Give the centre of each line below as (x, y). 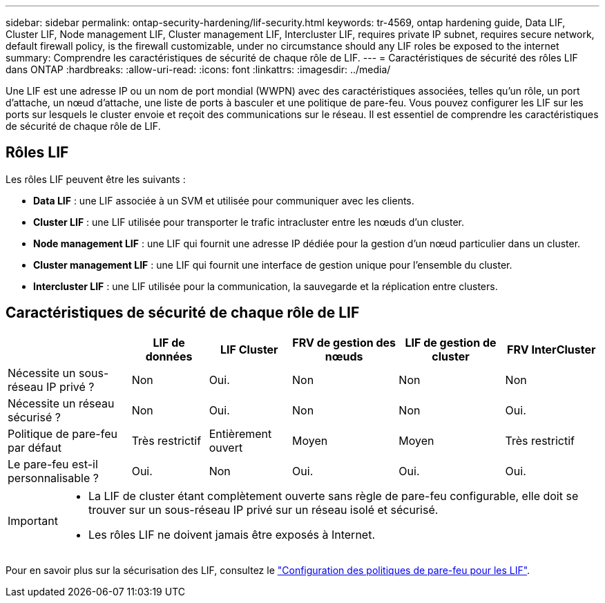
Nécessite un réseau (61, 403)
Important (33, 520)
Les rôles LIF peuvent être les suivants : (96, 179)
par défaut (35, 447)
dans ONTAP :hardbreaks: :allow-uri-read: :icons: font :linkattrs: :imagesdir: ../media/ (198, 69)
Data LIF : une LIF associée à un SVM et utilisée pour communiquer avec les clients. (224, 200)
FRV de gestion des (344, 342)
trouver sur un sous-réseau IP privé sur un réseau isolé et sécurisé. (263, 509)
